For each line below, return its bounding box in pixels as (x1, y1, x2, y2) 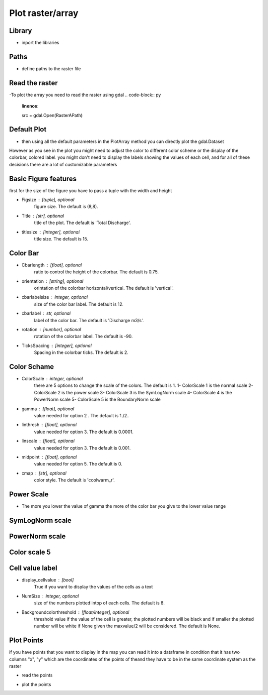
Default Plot (9, 125, 47, 134)
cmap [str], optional (21, 470, 67, 476)
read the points (21, 672, 53, 678)
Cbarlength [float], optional (21, 262, 82, 268)
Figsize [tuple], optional (21, 197, 74, 203)
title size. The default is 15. (34, 235, 89, 241)
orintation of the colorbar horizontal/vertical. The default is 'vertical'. (34, 285, 174, 291)
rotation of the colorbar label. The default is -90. (34, 334, 133, 340)
